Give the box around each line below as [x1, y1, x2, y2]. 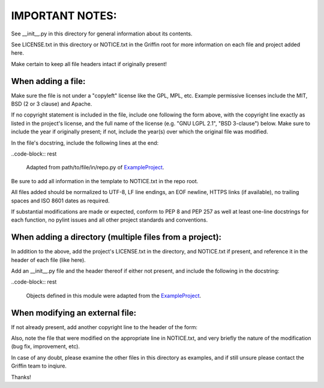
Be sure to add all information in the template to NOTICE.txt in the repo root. [11, 177, 199, 184]
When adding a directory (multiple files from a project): [11, 232, 222, 243]
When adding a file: [11, 76, 86, 86]
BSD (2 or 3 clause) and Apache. [11, 100, 92, 108]
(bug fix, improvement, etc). [11, 343, 80, 350]
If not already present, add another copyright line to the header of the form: [11, 323, 198, 330]
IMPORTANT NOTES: [11, 9, 117, 22]
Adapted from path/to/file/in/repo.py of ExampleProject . [26, 164, 164, 171]
